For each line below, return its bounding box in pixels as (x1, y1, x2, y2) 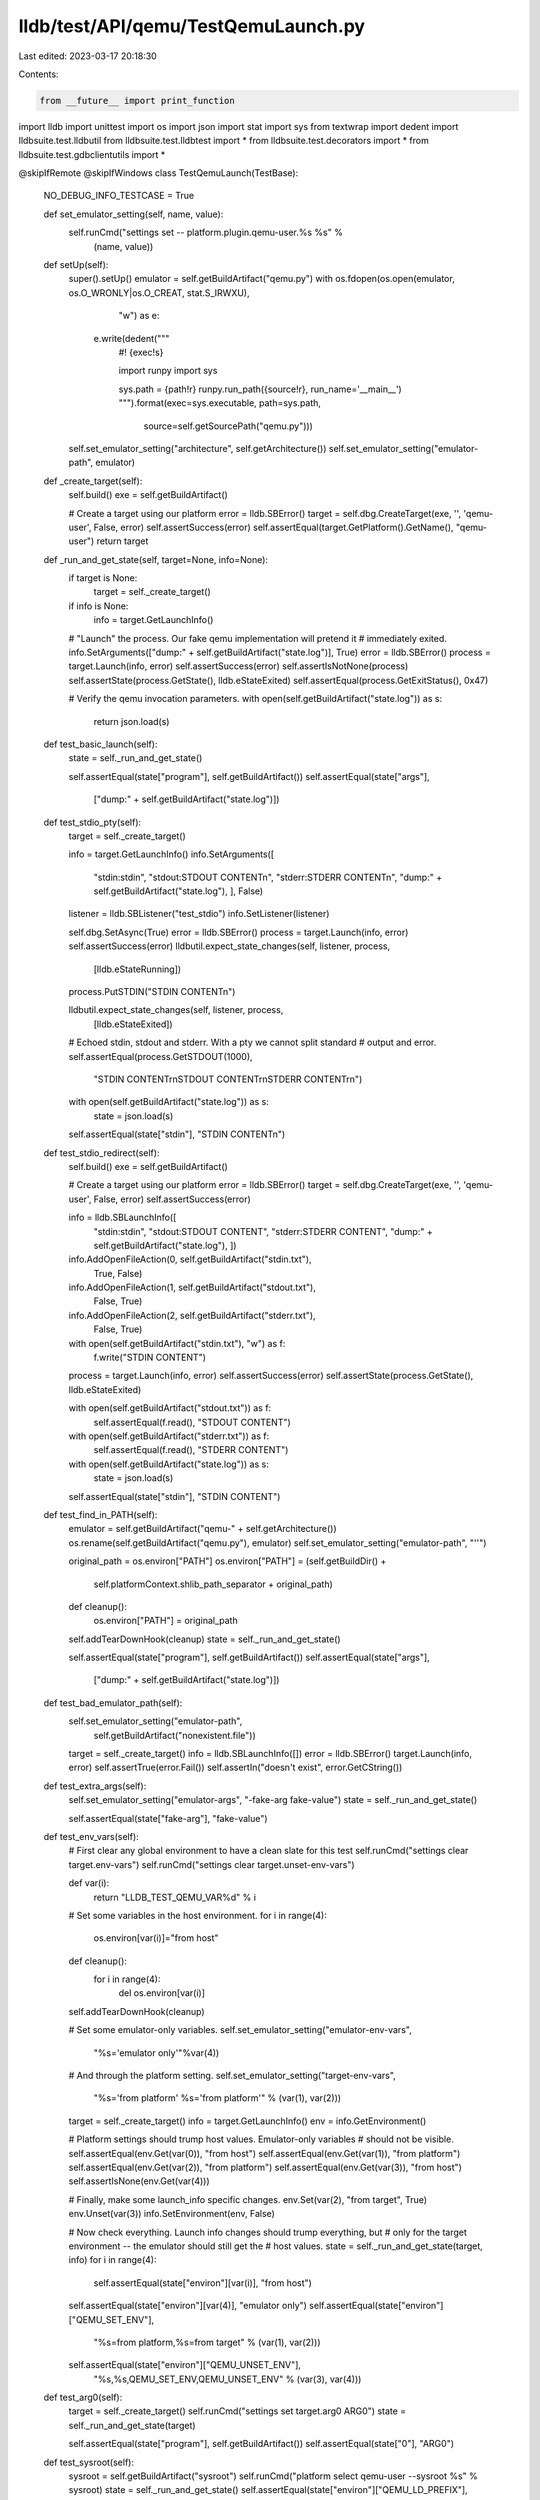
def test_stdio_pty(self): (43, 816, 142, 828)
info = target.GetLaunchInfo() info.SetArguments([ (68, 848, 275, 860)
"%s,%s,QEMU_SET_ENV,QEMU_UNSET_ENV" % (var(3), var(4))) (93, 2373, 362, 2385)
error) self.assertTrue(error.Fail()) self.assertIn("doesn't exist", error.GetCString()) (68, 1761, 403, 1774)
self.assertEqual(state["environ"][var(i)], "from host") (93, 2276, 312, 2289)
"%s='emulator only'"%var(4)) (93, 2046, 220, 2059)
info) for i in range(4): (68, 2254, 157, 2266)
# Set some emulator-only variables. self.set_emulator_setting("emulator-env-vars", (68, 2024, 412, 2036)
